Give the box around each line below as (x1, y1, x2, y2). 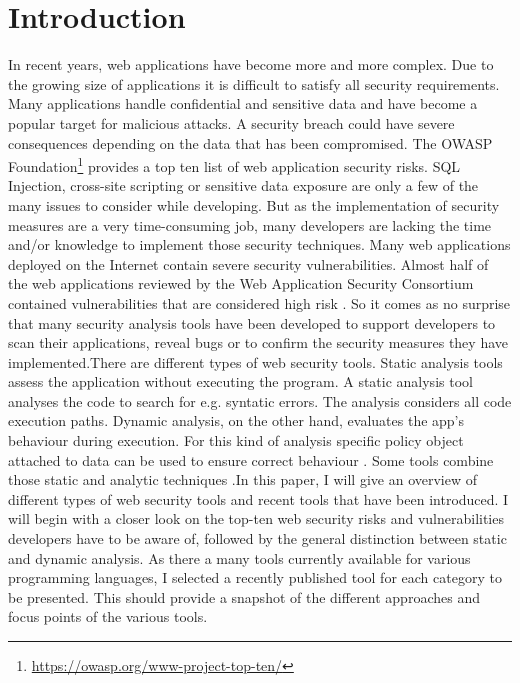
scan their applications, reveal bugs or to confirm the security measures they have (8, 332, 508, 353)
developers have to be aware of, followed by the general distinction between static (8, 528, 507, 549)
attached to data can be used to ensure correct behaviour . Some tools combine (8, 449, 494, 470)
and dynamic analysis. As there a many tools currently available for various (8, 547, 471, 568)
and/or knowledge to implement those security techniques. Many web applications (8, 234, 511, 255)
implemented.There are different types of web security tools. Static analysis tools (8, 351, 503, 372)
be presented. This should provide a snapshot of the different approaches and (8, 586, 480, 607)
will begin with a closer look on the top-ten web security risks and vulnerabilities (8, 508, 504, 529)
